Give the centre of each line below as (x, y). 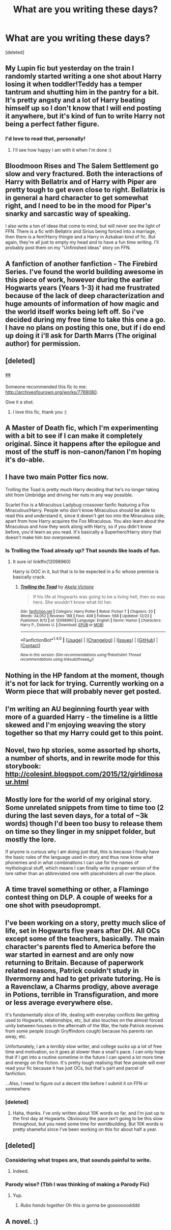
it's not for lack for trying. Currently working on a (85, 683)
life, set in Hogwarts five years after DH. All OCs (83, 931)
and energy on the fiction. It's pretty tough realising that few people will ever (85, 1063)
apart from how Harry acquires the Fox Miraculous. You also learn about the (85, 521)
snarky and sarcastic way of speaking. (68, 214)
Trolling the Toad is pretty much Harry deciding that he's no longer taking (82, 489)
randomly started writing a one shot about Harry (83, 76)
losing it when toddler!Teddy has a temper (74, 85)
